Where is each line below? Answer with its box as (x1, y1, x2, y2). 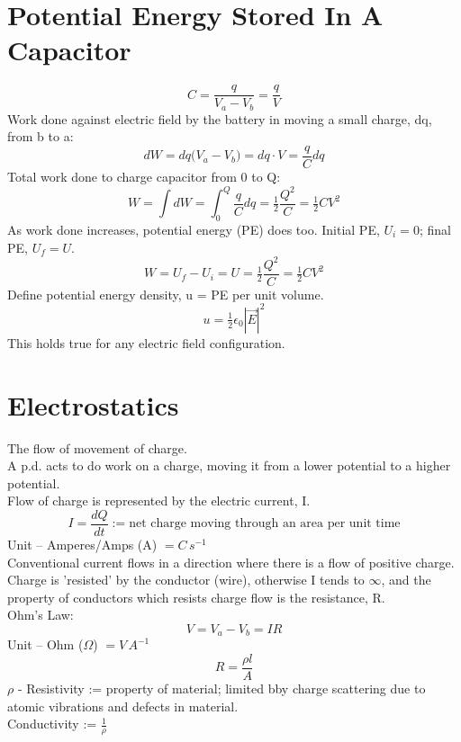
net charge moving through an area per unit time (129, 517, 401, 531)
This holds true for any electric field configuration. (7, 333, 285, 352)
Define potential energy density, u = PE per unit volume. (7, 284, 324, 303)
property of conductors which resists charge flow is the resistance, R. (7, 587, 385, 606)
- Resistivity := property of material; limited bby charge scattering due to (17, 679, 426, 698)
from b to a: (7, 127, 74, 146)
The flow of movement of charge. (7, 438, 187, 457)
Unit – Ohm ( (7, 635, 84, 654)
